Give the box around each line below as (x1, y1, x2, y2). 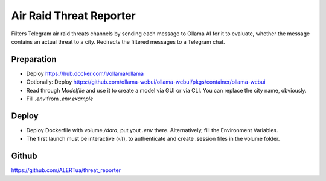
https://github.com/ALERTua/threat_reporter (11, 167, 121, 174)
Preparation (11, 54, 57, 64)
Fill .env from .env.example (26, 95, 94, 102)
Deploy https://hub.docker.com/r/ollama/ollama (26, 70, 144, 77)
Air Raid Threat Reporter (11, 9, 136, 22)
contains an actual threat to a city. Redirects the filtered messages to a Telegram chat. (11, 38, 226, 45)
